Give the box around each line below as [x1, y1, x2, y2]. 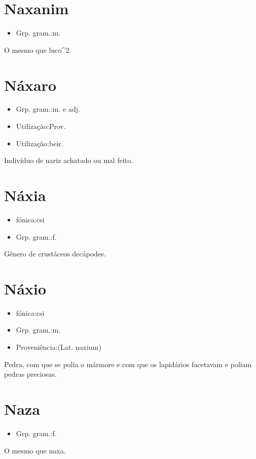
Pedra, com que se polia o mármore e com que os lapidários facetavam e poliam [4, 358, 252, 369]
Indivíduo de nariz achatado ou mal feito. [4, 155, 133, 166]
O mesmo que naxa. [4, 445, 66, 455]
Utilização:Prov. [16, 121, 66, 132]
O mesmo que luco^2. [4, 44, 71, 55]
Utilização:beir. [16, 138, 63, 148]
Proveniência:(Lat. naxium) [16, 342, 102, 352]
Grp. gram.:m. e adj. [16, 104, 80, 114]
